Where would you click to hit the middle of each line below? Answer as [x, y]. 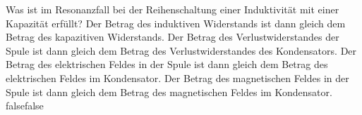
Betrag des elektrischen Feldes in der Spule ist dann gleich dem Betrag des [167, 64]
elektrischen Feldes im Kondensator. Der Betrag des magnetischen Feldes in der [177, 77]
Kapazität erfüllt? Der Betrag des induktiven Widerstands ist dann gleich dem [176, 23]
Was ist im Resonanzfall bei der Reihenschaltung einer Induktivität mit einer [173, 9]
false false [25, 106]
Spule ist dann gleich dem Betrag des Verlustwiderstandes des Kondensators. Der [181, 50]
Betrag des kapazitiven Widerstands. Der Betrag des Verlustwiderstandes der [173, 37]
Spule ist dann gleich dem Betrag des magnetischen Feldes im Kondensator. [169, 92]
